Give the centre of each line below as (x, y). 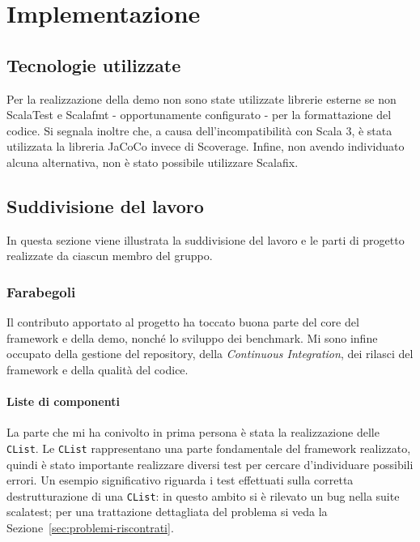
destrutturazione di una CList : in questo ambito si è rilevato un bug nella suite (203, 495)
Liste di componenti (63, 401)
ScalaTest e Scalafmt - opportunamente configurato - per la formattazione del (199, 115)
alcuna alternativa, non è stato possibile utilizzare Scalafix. (153, 162)
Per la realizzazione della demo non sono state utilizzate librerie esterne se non (202, 98)
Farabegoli (41, 291)
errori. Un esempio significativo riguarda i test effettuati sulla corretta (180, 480)
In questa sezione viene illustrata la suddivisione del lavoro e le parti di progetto (206, 239)
